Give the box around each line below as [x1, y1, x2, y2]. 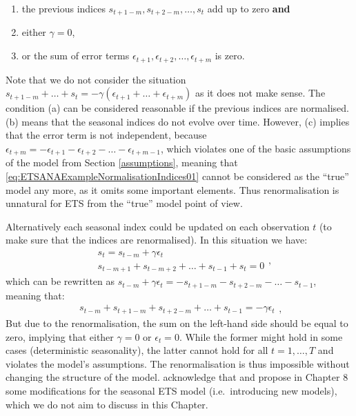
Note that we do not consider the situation [6, 72, 186, 86]
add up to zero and [207, 1, 290, 15]
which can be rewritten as [6, 274, 115, 288]
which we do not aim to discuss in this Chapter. [6, 397, 208, 411]
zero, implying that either [6, 329, 114, 344]
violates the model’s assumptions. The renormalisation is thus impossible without [6, 356, 350, 370]
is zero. [215, 48, 245, 63]
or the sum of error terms [21, 48, 130, 63]
